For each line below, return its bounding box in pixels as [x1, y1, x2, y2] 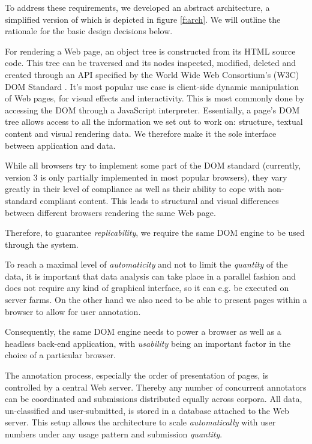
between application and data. [5, 139, 116, 151]
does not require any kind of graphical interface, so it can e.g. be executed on [5, 281, 289, 294]
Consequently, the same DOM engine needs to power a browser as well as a [5, 325, 281, 338]
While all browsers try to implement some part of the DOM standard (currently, [5, 159, 301, 172]
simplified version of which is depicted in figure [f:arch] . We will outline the [5, 13, 281, 25]
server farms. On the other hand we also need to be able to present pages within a [5, 293, 307, 306]
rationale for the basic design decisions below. [5, 25, 173, 37]
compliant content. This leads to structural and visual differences [40, 194, 279, 206]
